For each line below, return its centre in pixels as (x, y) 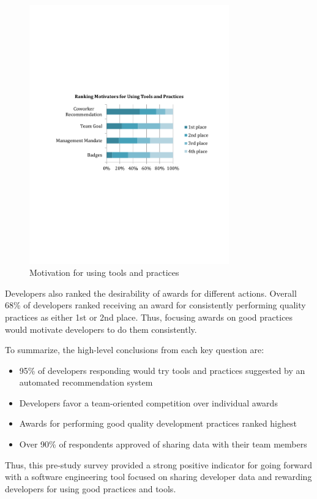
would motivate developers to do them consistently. (101, 329)
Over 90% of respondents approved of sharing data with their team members (163, 444)
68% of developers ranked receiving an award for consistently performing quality (155, 305)
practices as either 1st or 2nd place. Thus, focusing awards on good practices (149, 317)
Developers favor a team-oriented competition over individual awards (148, 402)
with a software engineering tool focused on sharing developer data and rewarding (158, 477)
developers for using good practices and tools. (91, 488)
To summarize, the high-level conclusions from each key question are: (135, 350)
